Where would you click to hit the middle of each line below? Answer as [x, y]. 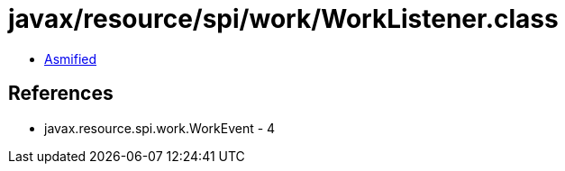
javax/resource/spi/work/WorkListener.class [283, 19]
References [61, 94]
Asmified [71, 58]
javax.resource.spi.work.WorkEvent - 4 [160, 128]
